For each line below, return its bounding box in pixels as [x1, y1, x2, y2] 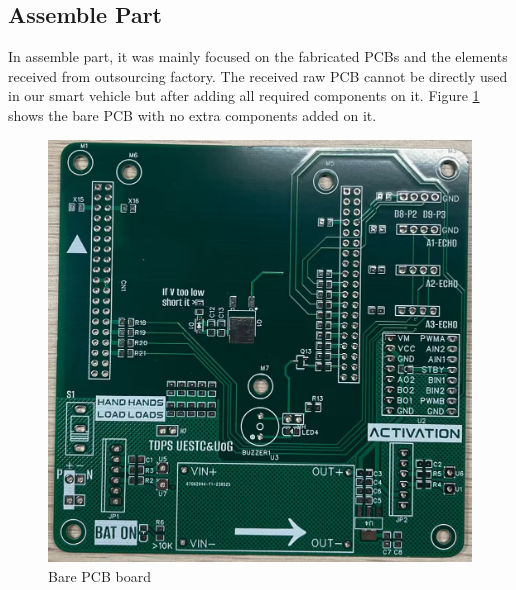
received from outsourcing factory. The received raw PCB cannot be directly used [8, 65, 508, 86]
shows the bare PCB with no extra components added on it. [8, 104, 377, 125]
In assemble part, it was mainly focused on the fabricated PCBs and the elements [8, 46, 508, 67]
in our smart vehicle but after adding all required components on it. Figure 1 [8, 85, 480, 106]
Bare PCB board [48, 565, 151, 586]
